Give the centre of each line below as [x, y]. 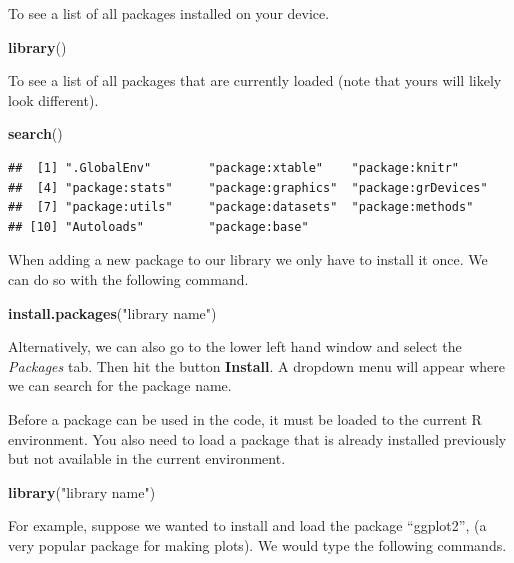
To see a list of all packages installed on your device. [169, 13]
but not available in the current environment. [147, 458]
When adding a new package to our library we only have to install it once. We [248, 259]
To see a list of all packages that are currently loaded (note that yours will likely [255, 80]
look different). [53, 99]
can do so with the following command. [128, 278]
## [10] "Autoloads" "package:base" [158, 226]
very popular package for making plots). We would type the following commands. [257, 544]
